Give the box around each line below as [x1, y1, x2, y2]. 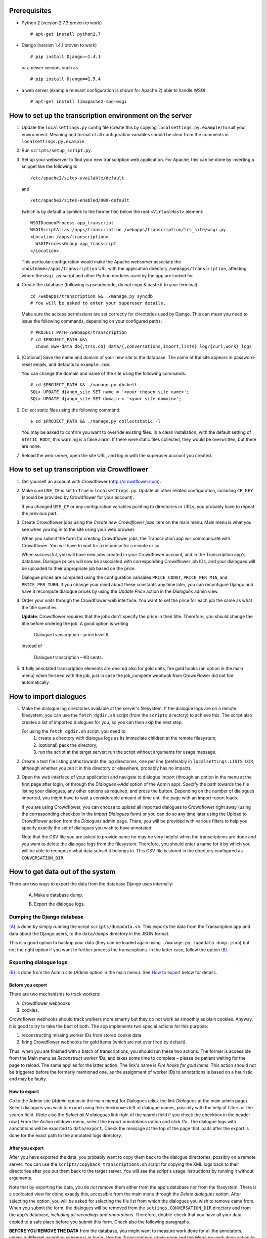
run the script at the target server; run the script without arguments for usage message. [38, 749, 217, 755]
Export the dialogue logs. [34, 901, 85, 907]
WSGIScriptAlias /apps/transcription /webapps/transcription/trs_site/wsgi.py [30, 227, 226, 233]
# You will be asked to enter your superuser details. [30, 300, 166, 306]
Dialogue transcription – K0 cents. [34, 654, 103, 660]
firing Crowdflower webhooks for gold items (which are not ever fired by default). [21, 1039, 187, 1045]
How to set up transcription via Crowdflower [9, 465, 148, 474]
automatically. [21, 679, 50, 685]
